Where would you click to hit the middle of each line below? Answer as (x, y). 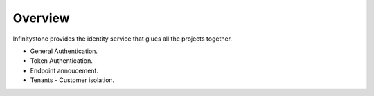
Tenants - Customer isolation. (72, 80)
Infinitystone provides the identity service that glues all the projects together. (122, 39)
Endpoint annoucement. (64, 70)
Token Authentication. (61, 61)
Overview (41, 18)
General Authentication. (64, 51)
